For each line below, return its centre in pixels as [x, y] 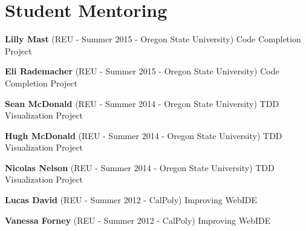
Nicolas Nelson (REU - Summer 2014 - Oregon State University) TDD [140, 167]
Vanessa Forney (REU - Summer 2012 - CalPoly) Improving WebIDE [138, 220]
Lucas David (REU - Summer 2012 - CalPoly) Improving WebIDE [131, 200]
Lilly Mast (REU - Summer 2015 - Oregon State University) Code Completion [153, 39]
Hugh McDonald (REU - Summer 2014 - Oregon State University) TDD [144, 135]
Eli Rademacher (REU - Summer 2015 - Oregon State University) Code [142, 71]
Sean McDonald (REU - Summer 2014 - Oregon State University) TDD [142, 103]
